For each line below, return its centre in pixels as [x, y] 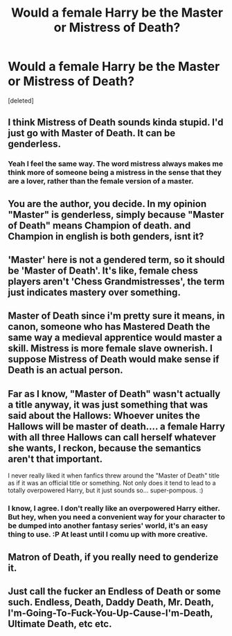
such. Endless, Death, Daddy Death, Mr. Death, [111, 602]
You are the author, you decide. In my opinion [107, 204]
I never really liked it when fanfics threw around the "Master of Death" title [114, 476]
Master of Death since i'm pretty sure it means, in [117, 316]
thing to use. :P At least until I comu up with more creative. [108, 535]
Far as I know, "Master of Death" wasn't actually [114, 394]
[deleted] [21, 100]
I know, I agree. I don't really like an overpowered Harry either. [114, 508]
